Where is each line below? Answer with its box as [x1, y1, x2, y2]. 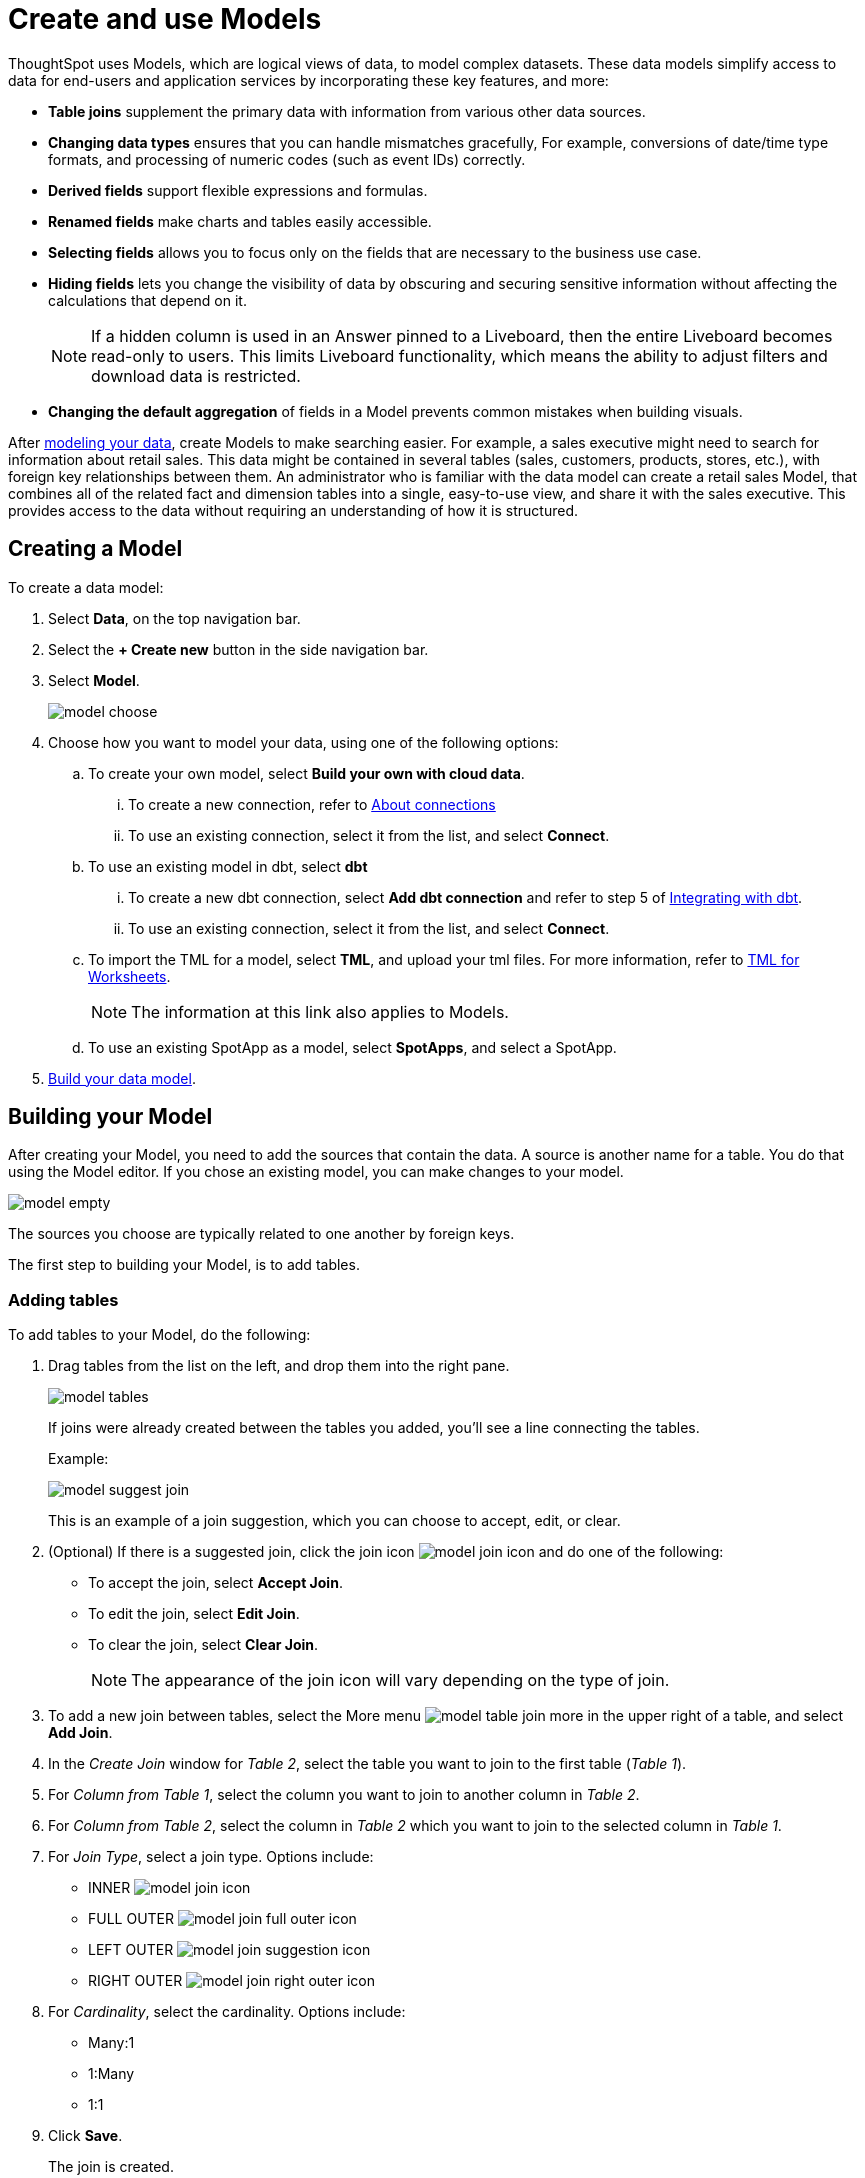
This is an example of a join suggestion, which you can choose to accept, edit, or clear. [48, 1512, 621, 1530]
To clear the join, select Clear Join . [88, 1636, 319, 1654]
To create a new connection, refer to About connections [128, 795, 496, 813]
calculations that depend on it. [48, 291, 247, 309]
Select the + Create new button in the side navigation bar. [48, 640, 429, 658]
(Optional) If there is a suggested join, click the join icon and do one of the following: [48, 1543, 724, 1561]
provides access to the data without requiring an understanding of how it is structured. [8, 501, 579, 519]
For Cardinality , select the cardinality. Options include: [48, 2003, 406, 2021]
